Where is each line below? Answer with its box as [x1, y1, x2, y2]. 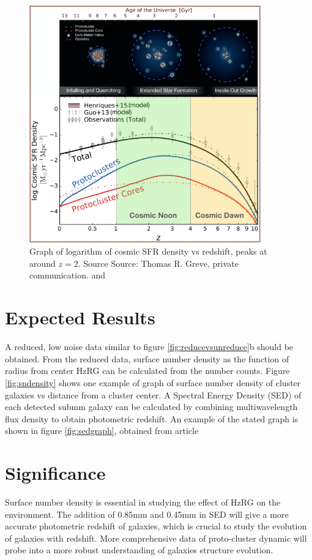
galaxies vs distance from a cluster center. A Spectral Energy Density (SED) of [5, 388, 302, 401]
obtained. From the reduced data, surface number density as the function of [5, 352, 289, 365]
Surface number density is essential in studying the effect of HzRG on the [5, 496, 281, 509]
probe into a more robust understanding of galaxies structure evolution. [5, 543, 273, 556]
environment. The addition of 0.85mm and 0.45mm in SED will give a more [5, 507, 289, 520]
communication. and [29, 269, 106, 282]
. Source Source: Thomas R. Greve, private [78, 256, 239, 269]
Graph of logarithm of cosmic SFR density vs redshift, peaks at [29, 245, 267, 258]
